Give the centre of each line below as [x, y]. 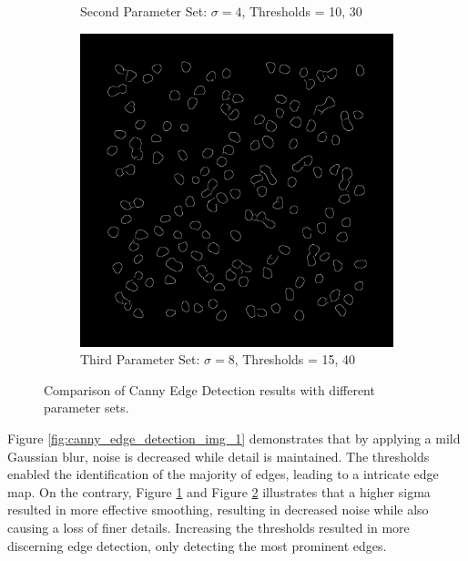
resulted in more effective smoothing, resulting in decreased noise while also [218, 510]
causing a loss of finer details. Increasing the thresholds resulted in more [209, 527]
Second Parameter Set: [144, 11]
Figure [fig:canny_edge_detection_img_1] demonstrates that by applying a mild [234, 438]
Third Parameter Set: [140, 359]
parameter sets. [86, 408]
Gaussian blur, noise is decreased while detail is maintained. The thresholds [219, 456]
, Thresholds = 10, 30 [302, 11]
